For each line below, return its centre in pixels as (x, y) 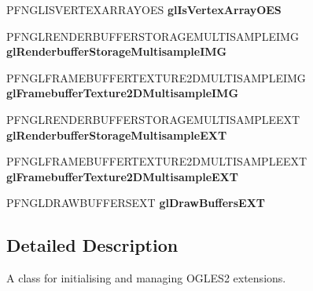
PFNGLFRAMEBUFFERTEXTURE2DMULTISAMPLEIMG (156, 77)
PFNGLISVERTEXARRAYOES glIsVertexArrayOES (144, 9)
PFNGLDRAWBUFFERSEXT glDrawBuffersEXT (136, 203)
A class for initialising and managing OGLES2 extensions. (146, 278)
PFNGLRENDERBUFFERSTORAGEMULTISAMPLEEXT (153, 119)
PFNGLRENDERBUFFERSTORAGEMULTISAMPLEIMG (153, 36)
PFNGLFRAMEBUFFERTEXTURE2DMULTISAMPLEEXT (157, 161)
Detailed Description (92, 245)
